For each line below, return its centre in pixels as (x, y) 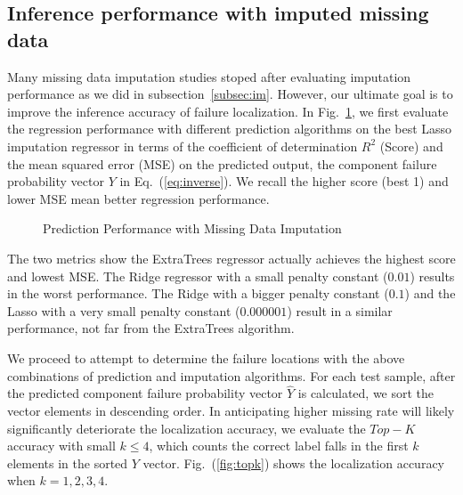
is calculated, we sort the (366, 393)
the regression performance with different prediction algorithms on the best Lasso (230, 129)
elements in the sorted (68, 463)
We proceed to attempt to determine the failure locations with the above (206, 357)
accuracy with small (61, 446)
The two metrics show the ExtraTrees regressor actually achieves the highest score (231, 258)
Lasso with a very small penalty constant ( (124, 310)
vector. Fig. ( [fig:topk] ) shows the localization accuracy (293, 463)
